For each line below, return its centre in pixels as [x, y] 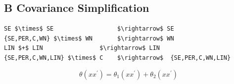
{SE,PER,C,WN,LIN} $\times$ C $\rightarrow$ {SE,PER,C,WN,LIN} [117, 58]
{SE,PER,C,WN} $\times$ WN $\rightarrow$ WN [89, 38]
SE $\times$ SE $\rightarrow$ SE [89, 29]
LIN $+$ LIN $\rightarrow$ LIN [82, 48]
